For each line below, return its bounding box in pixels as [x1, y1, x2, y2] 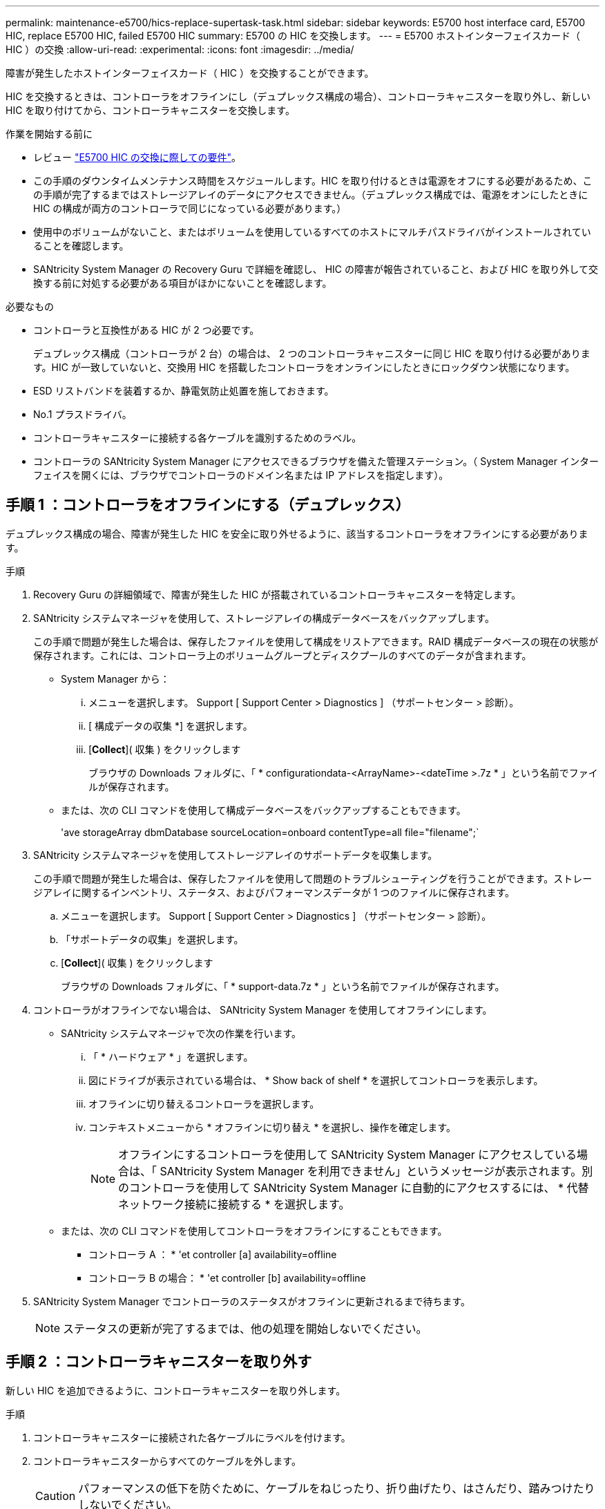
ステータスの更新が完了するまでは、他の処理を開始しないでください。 [63, 1321, 428, 1336]
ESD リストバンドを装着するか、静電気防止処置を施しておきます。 [33, 385, 334, 397]
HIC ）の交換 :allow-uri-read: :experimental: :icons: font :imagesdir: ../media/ [6, 44, 354, 55]
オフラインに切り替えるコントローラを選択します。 [88, 1097, 320, 1110]
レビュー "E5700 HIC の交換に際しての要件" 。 [33, 151, 241, 163]
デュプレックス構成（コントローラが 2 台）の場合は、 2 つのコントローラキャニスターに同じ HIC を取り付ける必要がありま [33, 348, 590, 359]
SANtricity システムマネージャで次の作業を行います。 [61, 1027, 302, 1039]
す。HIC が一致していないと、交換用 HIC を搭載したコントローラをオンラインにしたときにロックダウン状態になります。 [33, 361, 575, 373]
